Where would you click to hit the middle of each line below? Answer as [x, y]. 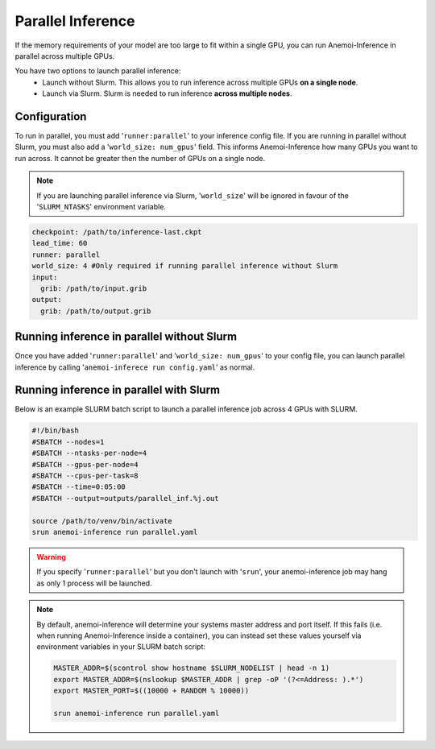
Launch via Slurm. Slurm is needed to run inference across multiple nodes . [167, 93]
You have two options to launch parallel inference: [98, 71]
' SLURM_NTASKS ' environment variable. [101, 206]
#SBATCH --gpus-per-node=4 [85, 464]
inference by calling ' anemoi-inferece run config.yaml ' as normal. [135, 367]
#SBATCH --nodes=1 [68, 442]
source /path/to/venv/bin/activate [102, 521]
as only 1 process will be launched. [94, 583]
